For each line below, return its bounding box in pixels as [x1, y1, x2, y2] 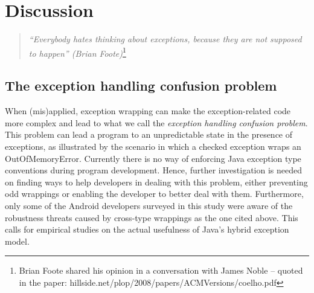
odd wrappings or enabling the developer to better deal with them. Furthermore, [5, 187, 304, 200]
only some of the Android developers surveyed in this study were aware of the [5, 199, 293, 211]
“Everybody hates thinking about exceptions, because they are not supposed [28, 33, 302, 45]
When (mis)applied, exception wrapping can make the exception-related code [5, 105, 291, 117]
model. [5, 234, 30, 247]
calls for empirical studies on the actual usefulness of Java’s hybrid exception [5, 223, 289, 236]
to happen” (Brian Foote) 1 [28, 45, 126, 59]
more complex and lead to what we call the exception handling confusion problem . [5, 116, 308, 129]
